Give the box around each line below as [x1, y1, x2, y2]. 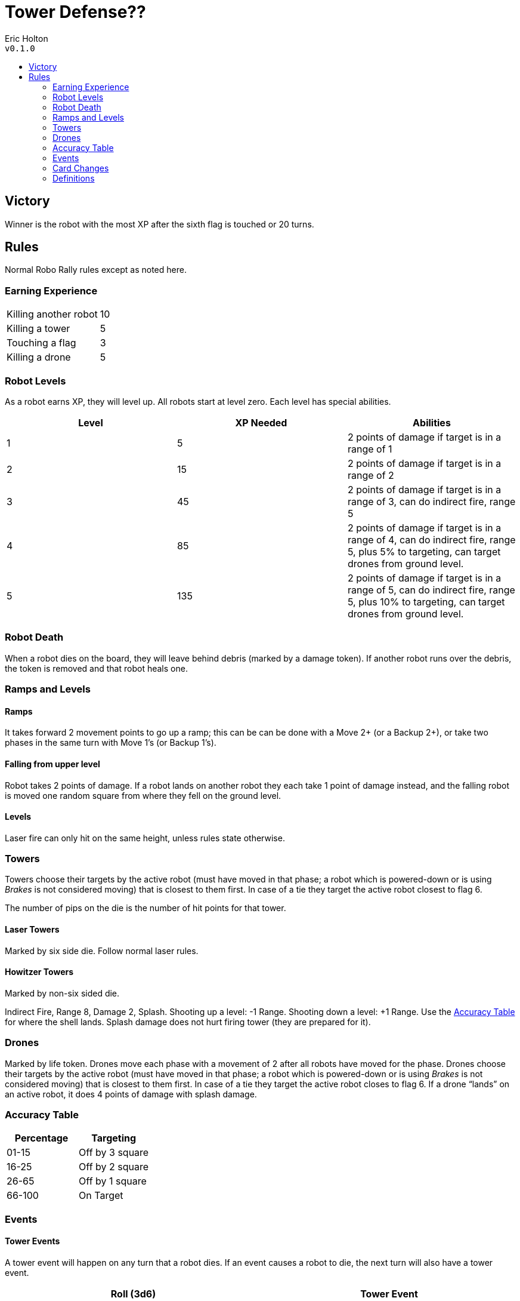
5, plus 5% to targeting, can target [347, 545, 501, 558]
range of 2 [347, 469, 394, 481]
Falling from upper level [5, 758, 100, 769]
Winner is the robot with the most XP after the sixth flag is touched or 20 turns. [5, 219, 314, 229]
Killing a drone [7, 351, 71, 364]
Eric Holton [5, 33, 48, 44]
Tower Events [5, 1236, 60, 1247]
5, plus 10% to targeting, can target [347, 595, 505, 608]
